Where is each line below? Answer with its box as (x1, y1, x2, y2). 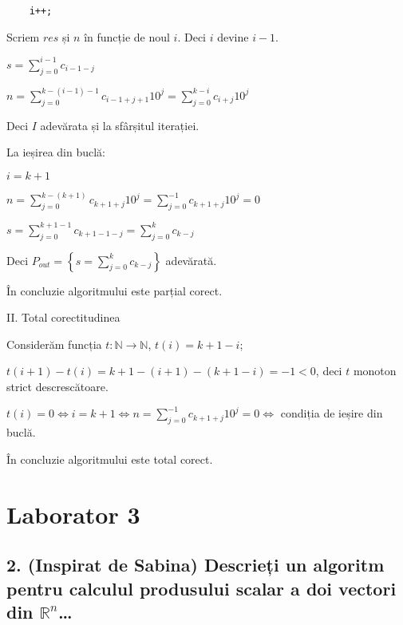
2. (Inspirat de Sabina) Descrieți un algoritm (6, 552, 385, 577)
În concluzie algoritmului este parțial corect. (6, 282, 223, 299)
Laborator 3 (6, 497, 140, 530)
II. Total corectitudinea (6, 309, 121, 326)
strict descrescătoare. (6, 378, 109, 394)
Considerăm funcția (6, 335, 102, 352)
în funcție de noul (84, 28, 170, 45)
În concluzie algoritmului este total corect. (6, 450, 213, 467)
